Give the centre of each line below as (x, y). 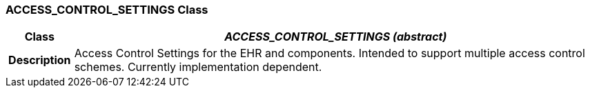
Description (40, 60)
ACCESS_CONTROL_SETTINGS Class (107, 10)
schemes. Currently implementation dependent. (198, 67)
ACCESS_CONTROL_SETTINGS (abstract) (336, 37)
